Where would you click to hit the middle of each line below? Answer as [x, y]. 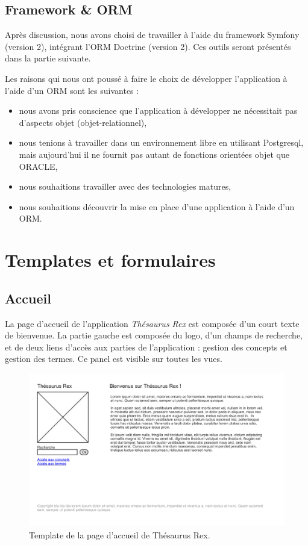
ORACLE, [38, 166]
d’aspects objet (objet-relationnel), [83, 122]
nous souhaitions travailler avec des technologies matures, [125, 186]
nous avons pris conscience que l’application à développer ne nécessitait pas [158, 111]
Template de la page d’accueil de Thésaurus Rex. [120, 534]
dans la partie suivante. [48, 58]
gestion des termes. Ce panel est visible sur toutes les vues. [114, 359]
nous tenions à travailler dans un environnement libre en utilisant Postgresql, [161, 142]
